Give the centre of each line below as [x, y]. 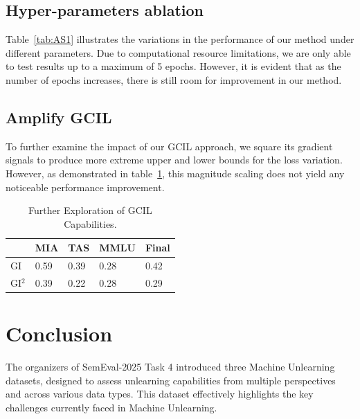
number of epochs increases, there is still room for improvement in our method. [174, 79]
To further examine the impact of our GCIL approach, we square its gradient [169, 146]
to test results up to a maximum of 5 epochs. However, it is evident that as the [173, 66]
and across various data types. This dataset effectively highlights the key [160, 394]
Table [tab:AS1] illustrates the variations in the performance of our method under [180, 39]
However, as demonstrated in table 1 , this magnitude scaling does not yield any [175, 173]
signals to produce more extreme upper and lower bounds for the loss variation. [174, 160]
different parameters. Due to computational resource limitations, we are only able [178, 52]
